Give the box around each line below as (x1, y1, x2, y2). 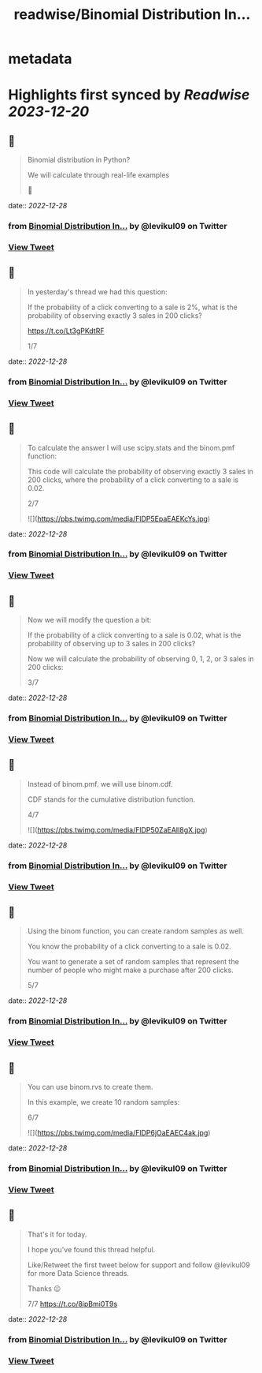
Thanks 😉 (27, 1284, 61, 1293)
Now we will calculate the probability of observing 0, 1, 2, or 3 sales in (27, 654, 254, 664)
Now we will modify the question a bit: (27, 615, 152, 625)
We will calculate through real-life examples (27, 170, 170, 180)
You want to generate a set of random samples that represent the (27, 957, 240, 967)
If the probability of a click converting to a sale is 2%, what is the (27, 302, 238, 312)
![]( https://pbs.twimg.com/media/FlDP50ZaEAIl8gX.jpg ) (27, 825, 208, 834)
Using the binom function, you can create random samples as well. (27, 926, 244, 936)
